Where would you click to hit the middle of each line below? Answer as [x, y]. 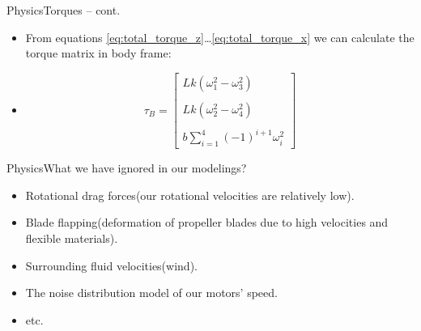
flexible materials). [72, 238]
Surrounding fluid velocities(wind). [111, 265]
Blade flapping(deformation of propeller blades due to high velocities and [207, 222]
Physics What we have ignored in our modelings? [127, 168]
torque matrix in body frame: [98, 53]
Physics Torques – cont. [64, 10]
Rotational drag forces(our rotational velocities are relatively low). [190, 195]
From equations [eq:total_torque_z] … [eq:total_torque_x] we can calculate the [220, 37]
